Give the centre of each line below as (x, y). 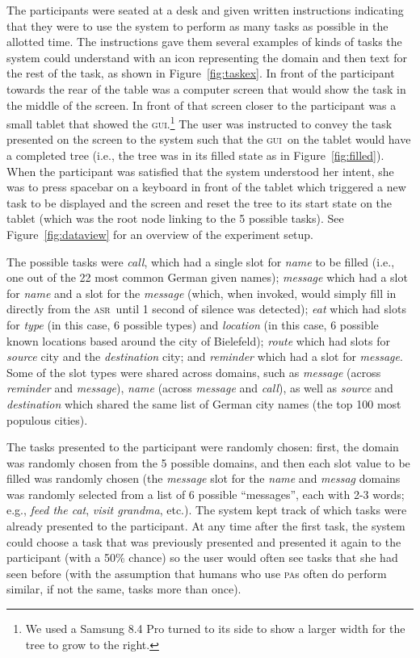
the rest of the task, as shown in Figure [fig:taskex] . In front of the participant (201, 73)
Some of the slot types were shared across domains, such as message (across (194, 372)
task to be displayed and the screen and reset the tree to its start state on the (199, 202)
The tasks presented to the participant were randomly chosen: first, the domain (203, 447)
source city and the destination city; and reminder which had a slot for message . (205, 356)
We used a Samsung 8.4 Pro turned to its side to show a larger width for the (215, 629)
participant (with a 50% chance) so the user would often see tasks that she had (202, 557)
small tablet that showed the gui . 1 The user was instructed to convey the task (199, 122)
